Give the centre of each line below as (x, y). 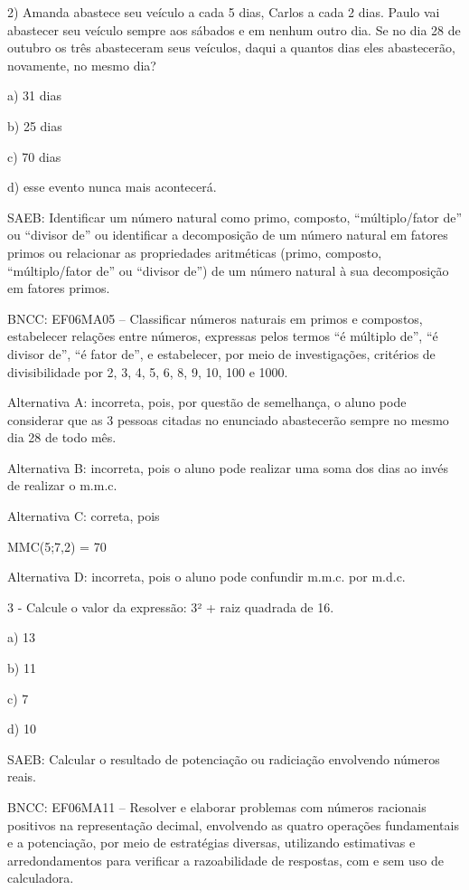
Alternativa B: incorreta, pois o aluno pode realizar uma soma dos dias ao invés (228, 467)
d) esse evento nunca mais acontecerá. (112, 187)
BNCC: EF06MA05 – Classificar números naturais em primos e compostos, (215, 318)
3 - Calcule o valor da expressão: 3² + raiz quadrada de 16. (171, 606)
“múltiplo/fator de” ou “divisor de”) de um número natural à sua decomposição (228, 270)
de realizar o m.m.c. (62, 485)
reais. (22, 776)
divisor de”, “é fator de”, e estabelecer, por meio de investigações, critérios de (221, 353)
